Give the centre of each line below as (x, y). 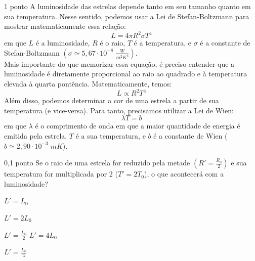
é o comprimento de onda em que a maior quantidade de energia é (138, 126)
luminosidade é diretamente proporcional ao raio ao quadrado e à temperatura (126, 74)
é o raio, (113, 43)
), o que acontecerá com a (184, 174)
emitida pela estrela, (36, 135)
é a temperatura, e (162, 43)
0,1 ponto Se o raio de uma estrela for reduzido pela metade (97, 163)
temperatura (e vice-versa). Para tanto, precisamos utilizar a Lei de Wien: (119, 110)
